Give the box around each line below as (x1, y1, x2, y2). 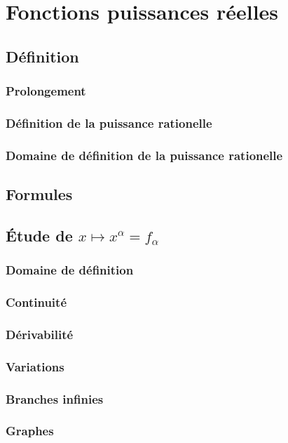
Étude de (6, 224, 73, 246)
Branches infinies (6, 390, 104, 407)
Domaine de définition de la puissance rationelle (6, 146, 283, 164)
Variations (6, 357, 64, 375)
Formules (6, 183, 73, 205)
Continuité (6, 293, 67, 311)
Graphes (6, 422, 54, 439)
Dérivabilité (6, 325, 74, 343)
